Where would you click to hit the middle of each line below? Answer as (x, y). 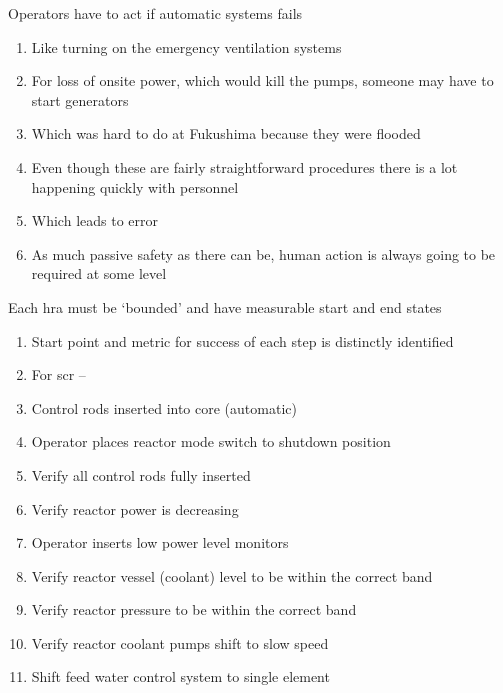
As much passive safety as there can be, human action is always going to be (263, 253)
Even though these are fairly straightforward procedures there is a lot (244, 166)
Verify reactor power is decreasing (135, 508)
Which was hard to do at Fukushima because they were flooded (226, 133)
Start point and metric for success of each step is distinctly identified (242, 340)
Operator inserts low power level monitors (160, 542)
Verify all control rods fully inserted (141, 474)
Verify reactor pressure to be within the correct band (194, 609)
